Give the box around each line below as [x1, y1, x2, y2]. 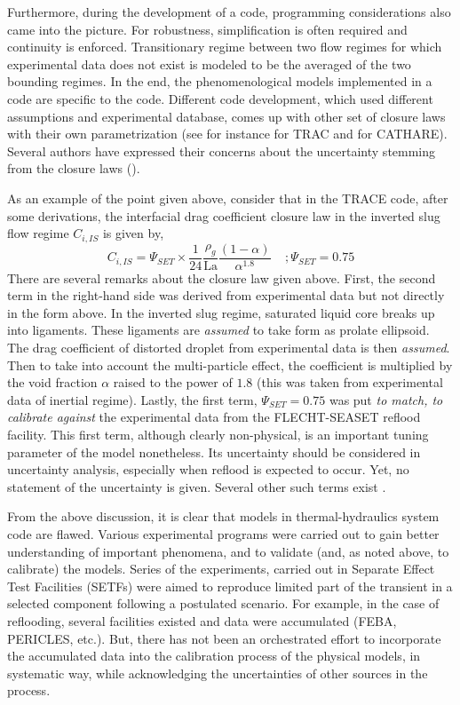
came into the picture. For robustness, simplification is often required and [7, 20, 408, 38]
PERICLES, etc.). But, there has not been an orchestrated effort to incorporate [7, 629, 441, 647]
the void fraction [7, 373, 98, 392]
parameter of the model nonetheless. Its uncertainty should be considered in [7, 442, 421, 461]
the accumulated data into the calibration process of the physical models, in [7, 646, 421, 665]
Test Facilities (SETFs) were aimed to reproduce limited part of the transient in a [7, 576, 453, 595]
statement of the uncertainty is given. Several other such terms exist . [7, 477, 386, 495]
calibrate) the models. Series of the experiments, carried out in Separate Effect [7, 559, 435, 578]
